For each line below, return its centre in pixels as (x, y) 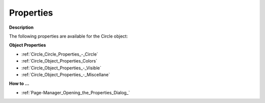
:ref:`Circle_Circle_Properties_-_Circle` (60, 54)
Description (21, 27)
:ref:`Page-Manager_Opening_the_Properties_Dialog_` (76, 92)
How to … (19, 83)
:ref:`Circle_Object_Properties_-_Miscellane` (66, 74)
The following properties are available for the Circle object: (68, 36)
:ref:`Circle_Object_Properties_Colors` (59, 61)
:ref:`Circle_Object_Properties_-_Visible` (61, 68)
